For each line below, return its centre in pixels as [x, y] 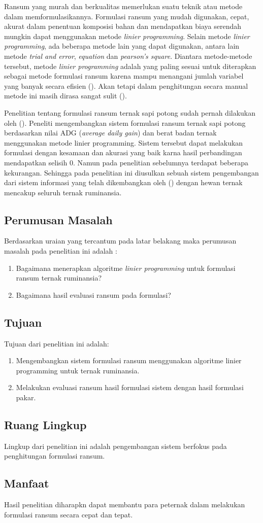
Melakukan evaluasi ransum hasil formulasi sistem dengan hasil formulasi [130, 387]
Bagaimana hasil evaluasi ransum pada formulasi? [93, 294]
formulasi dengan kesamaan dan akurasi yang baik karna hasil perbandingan [123, 152]
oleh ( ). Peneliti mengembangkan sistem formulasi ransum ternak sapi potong [125, 123]
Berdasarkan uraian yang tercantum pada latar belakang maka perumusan [120, 241]
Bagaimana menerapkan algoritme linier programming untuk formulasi [126, 268]
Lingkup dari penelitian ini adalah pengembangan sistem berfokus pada [116, 446]
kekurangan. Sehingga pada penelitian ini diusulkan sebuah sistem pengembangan [131, 172]
